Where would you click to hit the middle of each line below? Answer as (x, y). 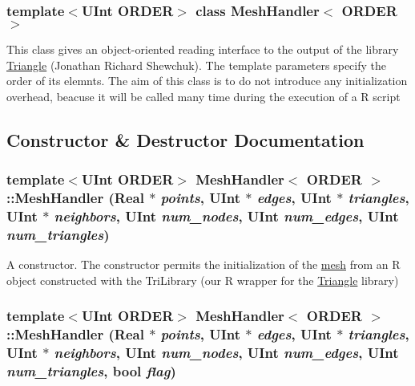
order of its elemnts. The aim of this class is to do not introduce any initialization (207, 81)
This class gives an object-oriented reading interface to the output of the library (203, 49)
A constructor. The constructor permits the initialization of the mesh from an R (203, 264)
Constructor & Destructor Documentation (185, 139)
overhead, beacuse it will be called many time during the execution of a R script (203, 96)
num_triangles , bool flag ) (91, 371)
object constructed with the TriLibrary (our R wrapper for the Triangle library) (203, 280)
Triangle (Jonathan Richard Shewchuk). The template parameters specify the (196, 65)
